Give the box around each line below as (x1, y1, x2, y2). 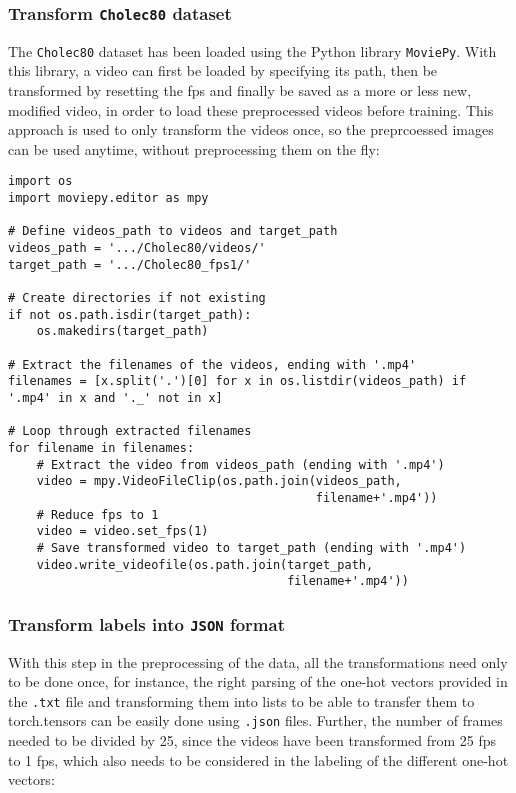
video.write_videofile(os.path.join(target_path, (36, 557, 374, 572)
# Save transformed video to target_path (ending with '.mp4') (36, 540, 467, 555)
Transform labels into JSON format (8, 611, 285, 636)
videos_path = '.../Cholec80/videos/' (8, 241, 266, 256)
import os (8, 174, 73, 189)
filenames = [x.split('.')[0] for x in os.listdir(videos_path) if (8, 374, 467, 389)
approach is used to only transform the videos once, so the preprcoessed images (8, 119, 494, 140)
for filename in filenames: (8, 440, 195, 455)
